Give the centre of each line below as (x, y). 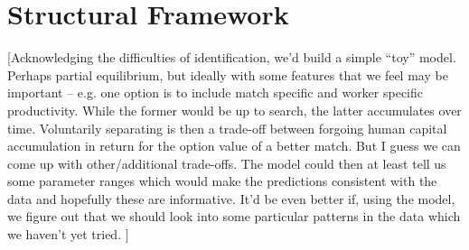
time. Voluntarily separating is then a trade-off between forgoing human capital (227, 128)
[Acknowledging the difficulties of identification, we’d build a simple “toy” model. (232, 57)
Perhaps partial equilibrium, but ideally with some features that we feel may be (228, 74)
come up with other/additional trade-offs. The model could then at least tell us (227, 163)
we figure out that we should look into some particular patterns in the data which (234, 216)
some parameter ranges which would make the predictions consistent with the (222, 181)
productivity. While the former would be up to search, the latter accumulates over (234, 110)
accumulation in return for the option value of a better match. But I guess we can (234, 146)
